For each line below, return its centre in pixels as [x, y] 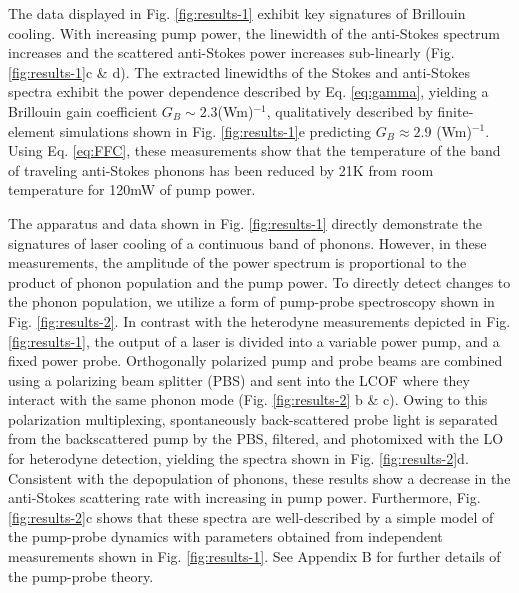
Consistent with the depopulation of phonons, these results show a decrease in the [259, 477]
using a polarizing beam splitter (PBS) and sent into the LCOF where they [239, 379]
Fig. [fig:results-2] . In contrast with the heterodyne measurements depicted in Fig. [259, 320]
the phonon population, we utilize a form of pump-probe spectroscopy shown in [251, 301]
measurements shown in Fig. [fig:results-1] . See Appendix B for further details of [254, 556]
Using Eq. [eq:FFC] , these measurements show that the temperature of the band [254, 150]
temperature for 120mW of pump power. [132, 189]
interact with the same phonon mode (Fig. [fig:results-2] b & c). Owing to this [248, 399]
